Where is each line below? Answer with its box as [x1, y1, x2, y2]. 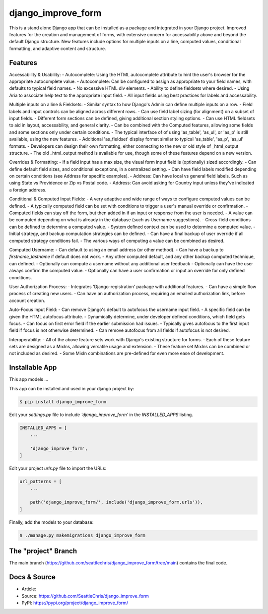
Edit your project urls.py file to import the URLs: [9, 465, 107, 471]
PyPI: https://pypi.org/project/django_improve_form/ [21, 600, 129, 606]
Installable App [9, 364, 57, 372]
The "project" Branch [9, 547, 77, 555]
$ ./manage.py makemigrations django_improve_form [19, 532, 146, 538]
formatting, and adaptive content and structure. [9, 45, 106, 52]
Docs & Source [9, 573, 56, 581]
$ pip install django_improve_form [19, 399, 106, 404]
